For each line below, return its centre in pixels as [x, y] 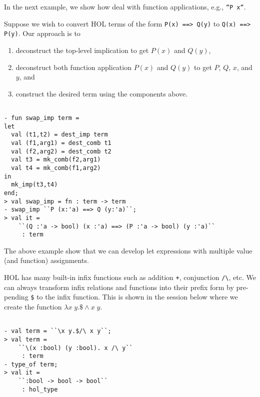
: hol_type [40, 389]
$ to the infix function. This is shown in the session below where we [134, 297]
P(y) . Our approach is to [42, 33]
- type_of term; [31, 364]
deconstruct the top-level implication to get [82, 50]
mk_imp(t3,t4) [34, 185]
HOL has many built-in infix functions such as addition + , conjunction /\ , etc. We [130, 277]
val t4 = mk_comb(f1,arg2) [56, 168]
